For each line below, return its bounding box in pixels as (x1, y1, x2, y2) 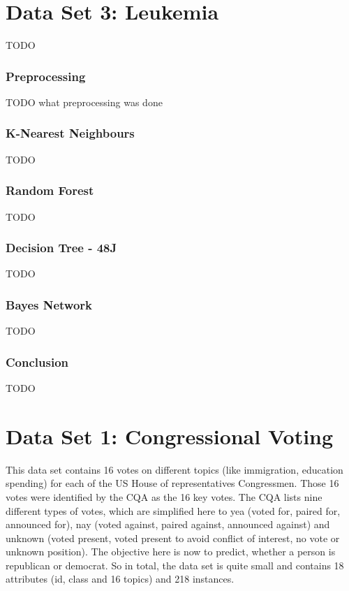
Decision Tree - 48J (6, 239, 117, 256)
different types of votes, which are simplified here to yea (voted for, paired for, (6, 503, 341, 518)
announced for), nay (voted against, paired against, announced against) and (6, 517, 330, 532)
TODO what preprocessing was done (6, 94, 163, 109)
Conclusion (6, 353, 68, 370)
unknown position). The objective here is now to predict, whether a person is (6, 544, 336, 559)
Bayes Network (6, 295, 93, 313)
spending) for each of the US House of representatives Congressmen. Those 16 (6, 476, 339, 490)
